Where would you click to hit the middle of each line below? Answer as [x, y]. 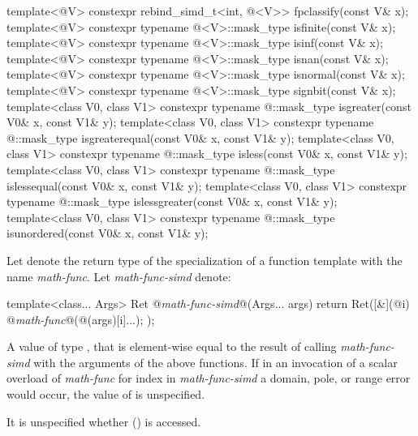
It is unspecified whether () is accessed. [104, 421]
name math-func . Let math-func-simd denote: [119, 276]
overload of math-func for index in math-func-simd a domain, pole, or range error [209, 378]
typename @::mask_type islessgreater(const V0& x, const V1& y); [172, 201]
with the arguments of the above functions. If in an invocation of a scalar [215, 362]
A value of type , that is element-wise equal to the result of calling [172, 346]
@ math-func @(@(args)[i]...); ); [81, 319]
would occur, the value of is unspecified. [106, 394]
